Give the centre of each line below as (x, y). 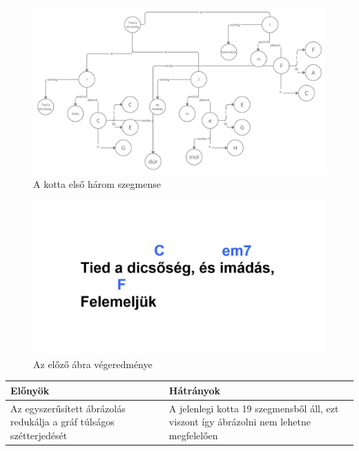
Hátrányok (195, 390)
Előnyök (30, 390)
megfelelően (193, 435)
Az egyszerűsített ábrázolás (68, 408)
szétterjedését (39, 435)
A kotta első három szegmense (97, 183)
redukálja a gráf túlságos (62, 422)
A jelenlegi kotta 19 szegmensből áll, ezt (254, 408)
